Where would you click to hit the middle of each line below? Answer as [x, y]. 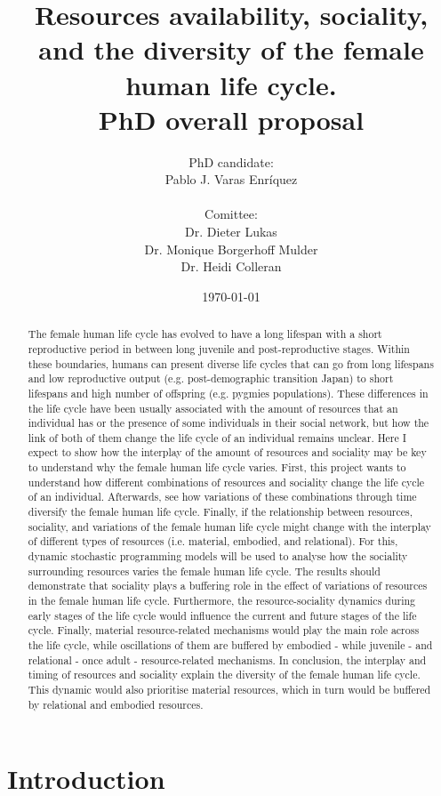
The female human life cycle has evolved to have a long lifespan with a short [205, 334]
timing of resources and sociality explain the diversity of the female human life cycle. [224, 675]
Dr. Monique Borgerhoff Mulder [231, 249]
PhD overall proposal [231, 119]
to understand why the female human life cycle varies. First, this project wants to [217, 467]
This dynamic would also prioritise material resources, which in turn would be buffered [229, 689]
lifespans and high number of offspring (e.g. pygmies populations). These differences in [228, 393]
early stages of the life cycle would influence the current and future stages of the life [222, 615]
